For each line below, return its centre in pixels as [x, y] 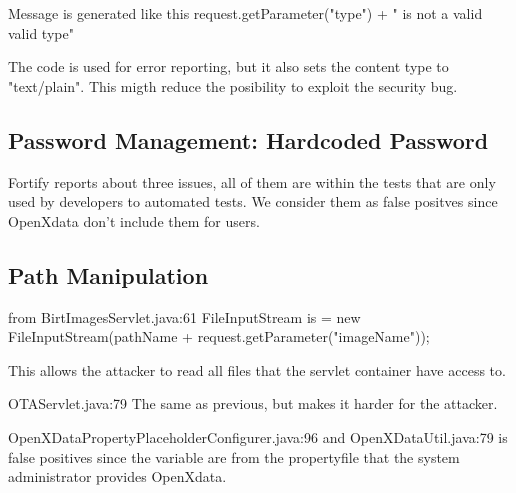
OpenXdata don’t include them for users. [134, 220]
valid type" [41, 32]
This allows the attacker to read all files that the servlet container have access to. [257, 369]
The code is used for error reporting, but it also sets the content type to [228, 66]
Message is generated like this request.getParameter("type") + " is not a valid [245, 13]
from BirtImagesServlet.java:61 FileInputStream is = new [184, 316]
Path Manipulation [108, 274]
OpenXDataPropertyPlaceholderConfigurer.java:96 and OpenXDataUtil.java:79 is [258, 436]
